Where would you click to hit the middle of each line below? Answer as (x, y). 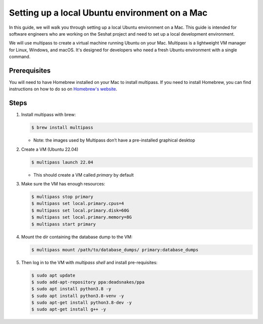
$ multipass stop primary (62, 197)
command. (20, 57)
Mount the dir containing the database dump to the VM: (77, 237)
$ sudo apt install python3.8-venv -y (78, 296)
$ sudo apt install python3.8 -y (71, 289)
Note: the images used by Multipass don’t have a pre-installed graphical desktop (114, 140)
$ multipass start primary (64, 224)
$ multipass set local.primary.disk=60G (80, 210)
